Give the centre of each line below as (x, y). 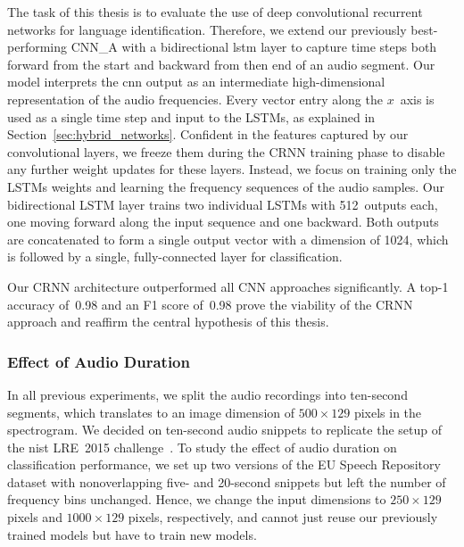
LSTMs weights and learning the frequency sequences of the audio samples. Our (226, 186)
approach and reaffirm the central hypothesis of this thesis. (168, 322)
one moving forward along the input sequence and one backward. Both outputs (223, 222)
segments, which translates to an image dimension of (151, 412)
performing (37, 47)
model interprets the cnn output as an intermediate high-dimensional (196, 82)
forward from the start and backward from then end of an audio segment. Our (221, 64)
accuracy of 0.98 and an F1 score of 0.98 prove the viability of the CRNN (210, 304)
